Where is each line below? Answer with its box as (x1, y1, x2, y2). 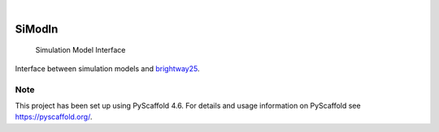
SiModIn (15, 22, 59, 36)
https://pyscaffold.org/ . (15, 112, 93, 121)
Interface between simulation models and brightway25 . (15, 63, 200, 73)
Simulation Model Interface (35, 45, 126, 55)
